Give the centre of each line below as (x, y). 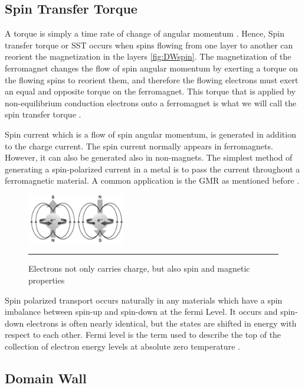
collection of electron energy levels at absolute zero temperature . (122, 346)
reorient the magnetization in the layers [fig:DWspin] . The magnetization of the (148, 56)
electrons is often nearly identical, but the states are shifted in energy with (161, 323)
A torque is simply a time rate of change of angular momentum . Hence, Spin (145, 33)
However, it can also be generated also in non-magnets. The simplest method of (149, 157)
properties (47, 280)
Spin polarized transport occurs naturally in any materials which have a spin (144, 300)
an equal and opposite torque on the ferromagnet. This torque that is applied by (150, 91)
